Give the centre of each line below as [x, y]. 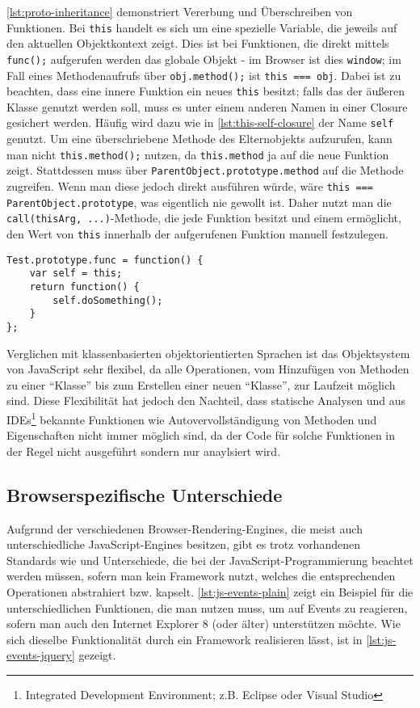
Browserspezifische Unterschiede [145, 494]
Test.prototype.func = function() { [105, 260]
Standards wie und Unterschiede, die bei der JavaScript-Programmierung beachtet [210, 560]
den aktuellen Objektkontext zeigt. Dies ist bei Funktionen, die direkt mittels [198, 43]
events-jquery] [41, 655]
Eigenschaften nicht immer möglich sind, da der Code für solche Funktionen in [201, 435]
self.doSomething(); [108, 300]
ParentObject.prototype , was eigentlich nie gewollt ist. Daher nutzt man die [199, 202]
